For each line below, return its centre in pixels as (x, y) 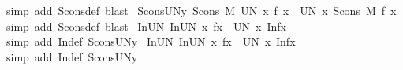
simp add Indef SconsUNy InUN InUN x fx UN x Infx (151, 41)
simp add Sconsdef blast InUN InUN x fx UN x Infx (146, 26)
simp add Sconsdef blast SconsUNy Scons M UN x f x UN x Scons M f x (201, 10)
